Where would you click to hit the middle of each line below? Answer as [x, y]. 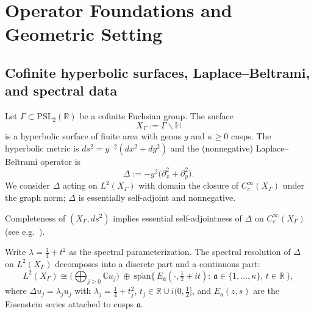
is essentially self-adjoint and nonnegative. [157, 197]
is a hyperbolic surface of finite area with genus [93, 136]
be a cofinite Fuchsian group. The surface [157, 116]
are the [266, 291]
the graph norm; [35, 197]
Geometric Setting [84, 34]
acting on [80, 185]
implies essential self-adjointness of [177, 218]
